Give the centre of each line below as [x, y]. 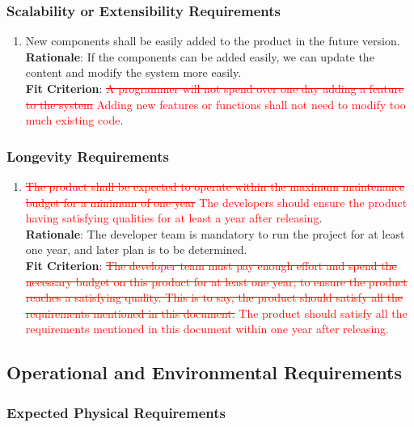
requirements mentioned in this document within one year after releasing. [207, 329]
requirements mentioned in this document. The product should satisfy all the [216, 313]
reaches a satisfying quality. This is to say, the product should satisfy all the [214, 297]
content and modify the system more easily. [133, 72]
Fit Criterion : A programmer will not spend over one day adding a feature [215, 88]
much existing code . [74, 120]
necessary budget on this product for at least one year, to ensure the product [216, 281]
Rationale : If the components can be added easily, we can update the [200, 56]
